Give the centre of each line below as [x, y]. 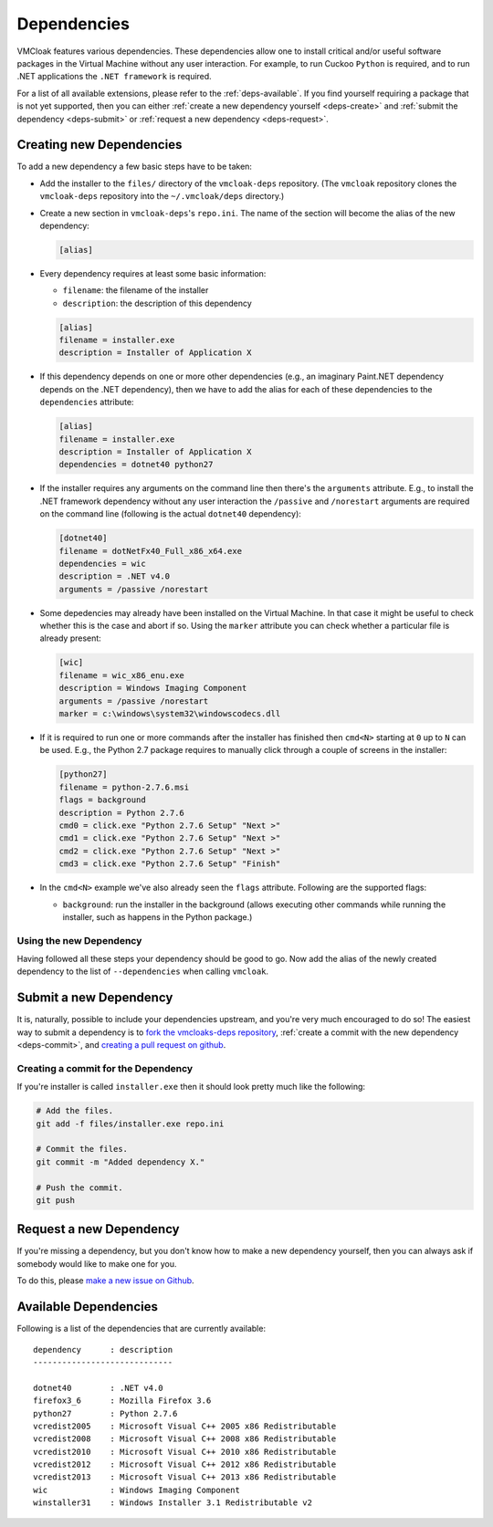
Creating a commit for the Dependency [105, 1068]
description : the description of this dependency [157, 303]
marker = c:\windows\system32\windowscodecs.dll [170, 714]
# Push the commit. [79, 1187]
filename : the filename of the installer [136, 290]
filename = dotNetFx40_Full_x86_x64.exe [150, 551]
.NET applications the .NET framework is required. [114, 77]
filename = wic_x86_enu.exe [121, 675]
